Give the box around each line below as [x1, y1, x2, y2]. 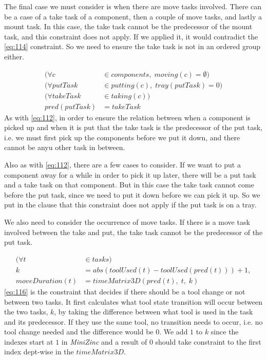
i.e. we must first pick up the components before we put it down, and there [4, 132, 240, 142]
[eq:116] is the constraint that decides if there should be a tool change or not [4, 286, 245, 297]
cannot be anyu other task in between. [4, 142, 125, 153]
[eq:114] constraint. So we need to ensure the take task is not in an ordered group [4, 41, 261, 52]
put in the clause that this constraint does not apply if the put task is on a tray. [4, 199, 257, 210]
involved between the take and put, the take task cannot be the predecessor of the [4, 226, 263, 237]
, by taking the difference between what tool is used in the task [54, 306, 253, 317]
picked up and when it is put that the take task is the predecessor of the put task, [4, 122, 262, 133]
